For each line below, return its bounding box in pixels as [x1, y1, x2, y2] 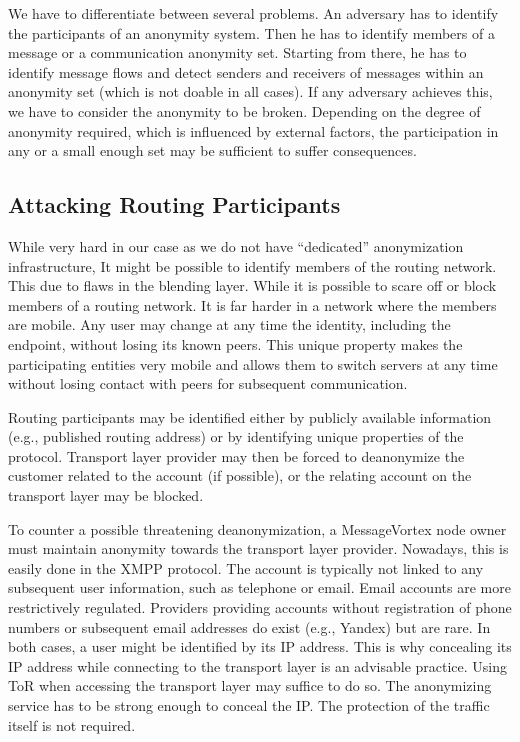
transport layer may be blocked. [8, 485, 204, 506]
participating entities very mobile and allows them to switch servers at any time [8, 353, 498, 374]
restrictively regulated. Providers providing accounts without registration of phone [8, 597, 512, 618]
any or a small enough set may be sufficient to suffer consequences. [8, 140, 417, 161]
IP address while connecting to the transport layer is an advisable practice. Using [8, 655, 508, 676]
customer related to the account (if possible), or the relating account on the [8, 465, 472, 486]
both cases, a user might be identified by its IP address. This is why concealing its [8, 636, 512, 657]
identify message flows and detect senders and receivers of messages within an [8, 61, 484, 82]
